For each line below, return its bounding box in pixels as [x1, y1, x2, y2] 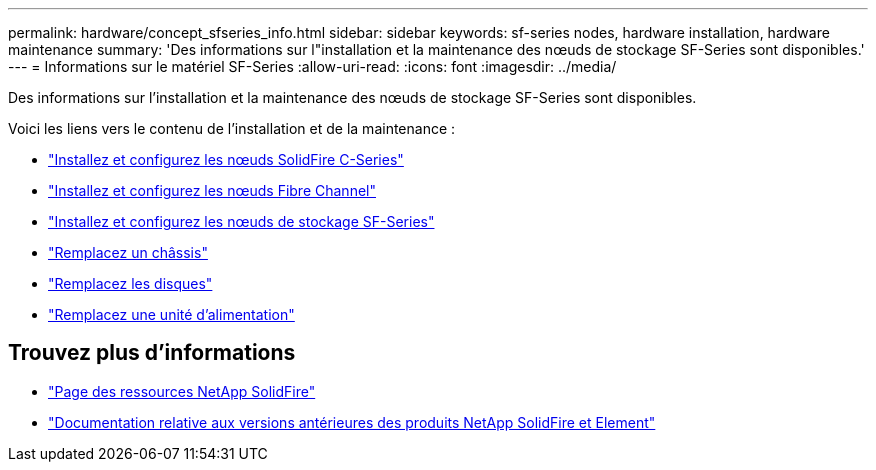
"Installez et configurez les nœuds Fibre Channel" [48, 182, 376, 199]
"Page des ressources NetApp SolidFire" [48, 382, 316, 400]
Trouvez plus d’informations [8, 340, 296, 366]
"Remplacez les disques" [48, 275, 213, 292]
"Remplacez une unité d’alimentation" [48, 306, 295, 323]
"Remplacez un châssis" [48, 244, 208, 261]
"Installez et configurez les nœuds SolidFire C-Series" [48, 151, 404, 168]
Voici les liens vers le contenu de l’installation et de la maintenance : [8, 120, 456, 137]
